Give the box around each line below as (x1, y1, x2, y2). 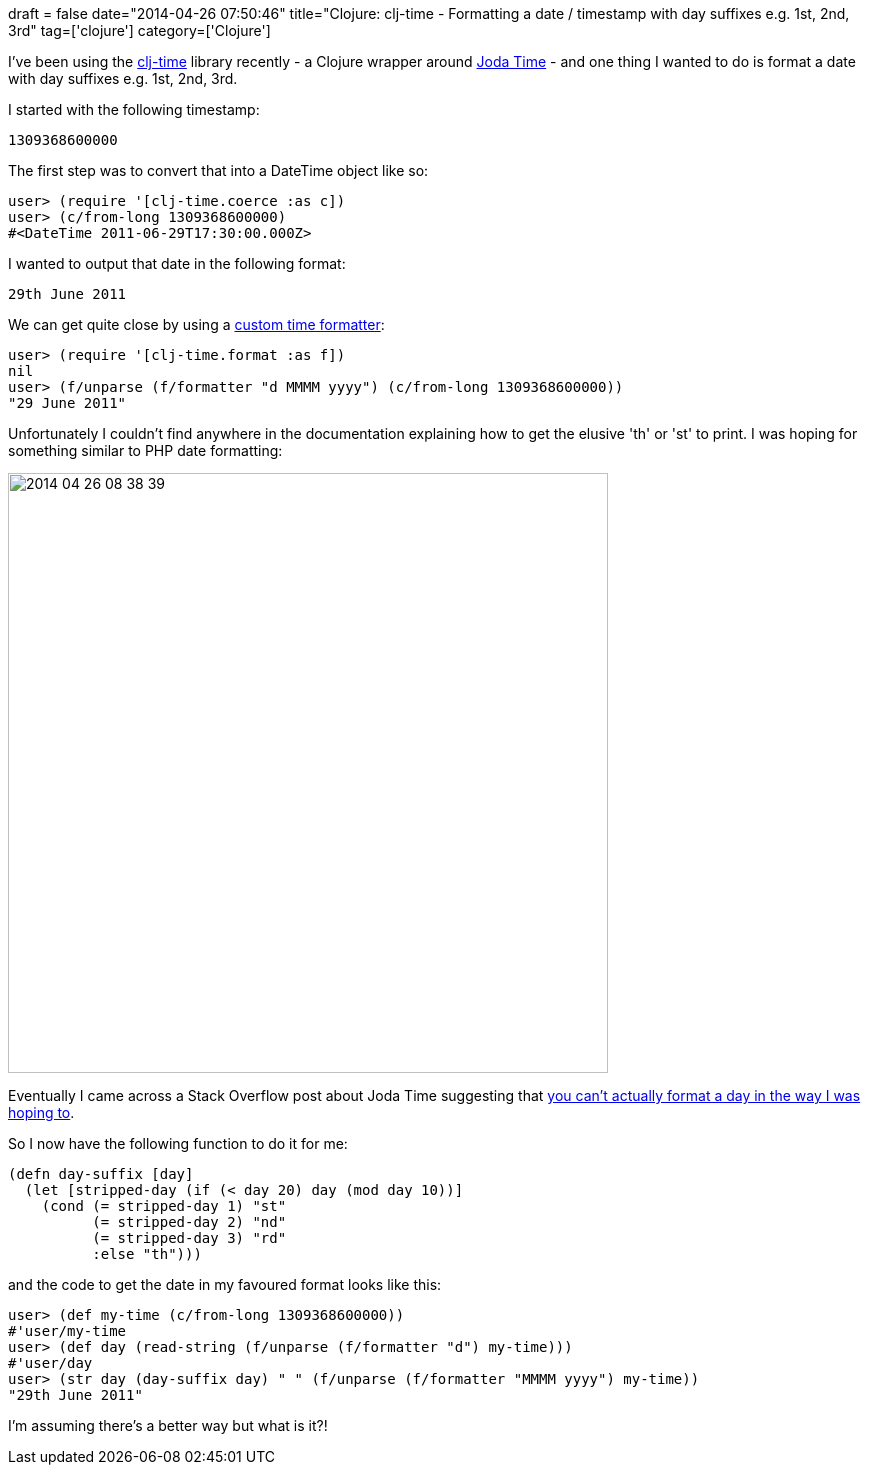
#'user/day (8, 1355, 93, 1371)
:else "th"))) (92, 1246, 202, 1262)
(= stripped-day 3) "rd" (92, 1230, 287, 1246)
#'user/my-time (8, 1323, 127, 1339)
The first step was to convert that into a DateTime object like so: (8, 162, 429, 179)
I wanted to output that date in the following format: (8, 255, 346, 272)
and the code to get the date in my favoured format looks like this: (8, 1276, 442, 1293)
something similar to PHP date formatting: (8, 442, 283, 459)
